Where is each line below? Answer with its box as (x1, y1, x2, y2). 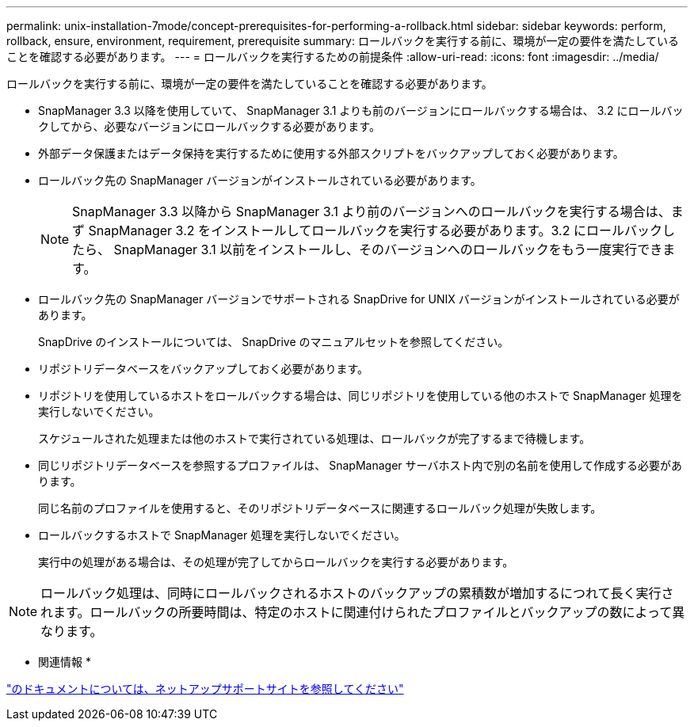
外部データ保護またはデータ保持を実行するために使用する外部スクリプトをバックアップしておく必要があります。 (38, 147, 624, 160)
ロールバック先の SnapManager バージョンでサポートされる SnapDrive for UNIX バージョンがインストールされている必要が (38, 292, 680, 306)
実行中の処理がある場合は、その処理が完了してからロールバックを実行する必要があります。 (38, 555, 514, 569)
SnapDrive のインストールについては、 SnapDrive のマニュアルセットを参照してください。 (38, 335, 509, 348)
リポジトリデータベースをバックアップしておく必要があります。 (38, 362, 369, 375)
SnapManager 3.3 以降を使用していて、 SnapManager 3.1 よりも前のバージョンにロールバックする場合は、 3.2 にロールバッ (38, 104, 684, 117)
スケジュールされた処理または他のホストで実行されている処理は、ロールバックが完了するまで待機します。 (38, 432, 591, 445)
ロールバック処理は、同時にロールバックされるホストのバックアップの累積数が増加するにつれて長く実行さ (40, 585, 674, 601)
